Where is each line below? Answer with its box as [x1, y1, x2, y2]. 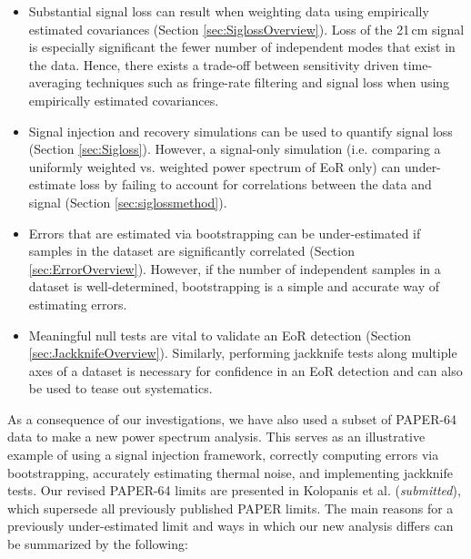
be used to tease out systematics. [28, 379, 213, 398]
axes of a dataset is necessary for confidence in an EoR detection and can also [28, 361, 463, 380]
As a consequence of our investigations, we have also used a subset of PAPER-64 [7, 409, 457, 428]
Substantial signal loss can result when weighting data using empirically [28, 2, 429, 20]
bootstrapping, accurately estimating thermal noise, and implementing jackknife [7, 462, 453, 482]
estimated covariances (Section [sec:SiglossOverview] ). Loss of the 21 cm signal [28, 19, 465, 38]
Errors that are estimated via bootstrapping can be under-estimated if [28, 223, 421, 242]
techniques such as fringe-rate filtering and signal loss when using [85, 73, 450, 92]
